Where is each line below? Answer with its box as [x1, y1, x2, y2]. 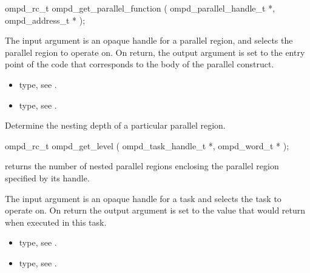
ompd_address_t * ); [5, 13, 86, 26]
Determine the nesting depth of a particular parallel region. [5, 119, 226, 132]
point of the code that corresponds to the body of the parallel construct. [5, 58, 274, 70]
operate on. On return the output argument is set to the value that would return [5, 204, 306, 217]
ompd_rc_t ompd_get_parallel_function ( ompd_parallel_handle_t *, [5, 2, 275, 14]
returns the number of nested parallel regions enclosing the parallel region [5, 160, 279, 172]
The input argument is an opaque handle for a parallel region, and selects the [5, 34, 293, 47]
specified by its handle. [5, 171, 90, 184]
